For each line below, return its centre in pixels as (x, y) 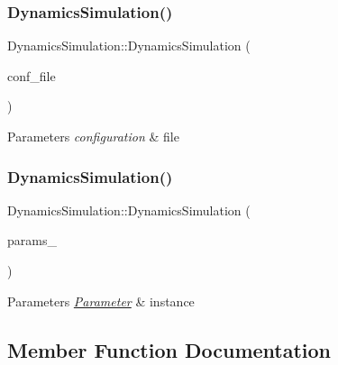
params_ (32, 240)
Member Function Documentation (169, 349)
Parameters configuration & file (93, 136)
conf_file (32, 75)
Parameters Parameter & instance (101, 301)
